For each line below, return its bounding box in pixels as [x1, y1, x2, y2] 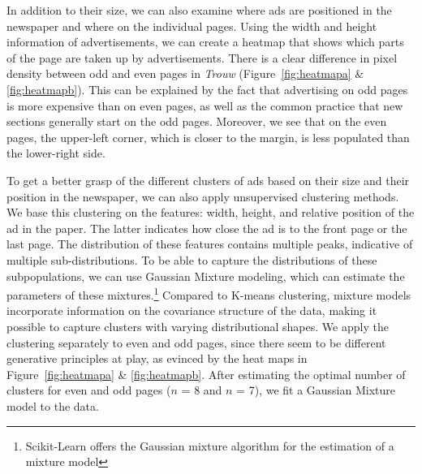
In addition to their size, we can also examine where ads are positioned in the [6, 2, 392, 18]
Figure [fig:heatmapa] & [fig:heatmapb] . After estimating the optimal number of [6, 365, 406, 382]
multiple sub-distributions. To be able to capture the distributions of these [6, 251, 377, 268]
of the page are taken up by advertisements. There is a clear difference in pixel [6, 49, 398, 66]
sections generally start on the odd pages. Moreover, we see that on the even [6, 113, 387, 130]
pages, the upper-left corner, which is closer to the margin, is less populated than [6, 128, 410, 145]
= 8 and [181, 381, 222, 399]
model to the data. [6, 397, 99, 414]
